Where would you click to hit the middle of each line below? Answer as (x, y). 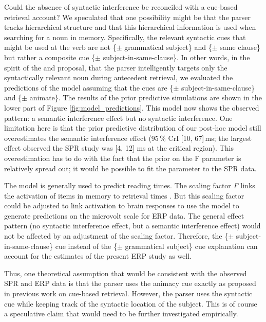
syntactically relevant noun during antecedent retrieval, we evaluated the (119, 77)
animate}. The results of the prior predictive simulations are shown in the (146, 97)
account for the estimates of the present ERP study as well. (98, 256)
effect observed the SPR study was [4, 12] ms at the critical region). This (119, 148)
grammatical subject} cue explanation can (191, 246)
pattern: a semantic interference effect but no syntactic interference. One (118, 118)
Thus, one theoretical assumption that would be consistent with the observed (126, 273)
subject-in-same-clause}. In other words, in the (176, 57)
